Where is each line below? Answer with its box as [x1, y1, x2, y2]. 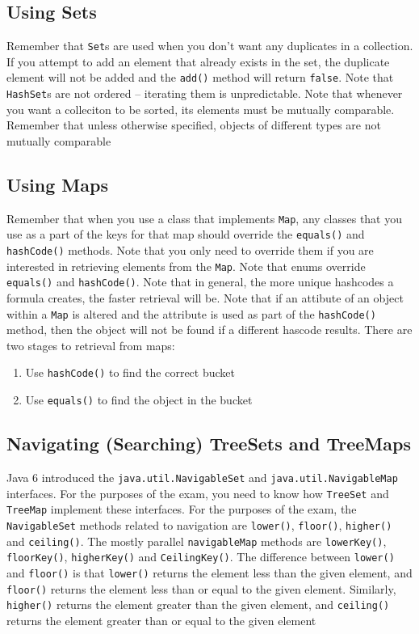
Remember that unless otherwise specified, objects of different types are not [6, 116, 381, 133]
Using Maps [6, 171, 108, 197]
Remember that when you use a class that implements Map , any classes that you [6, 209, 403, 226]
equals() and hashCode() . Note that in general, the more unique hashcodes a [6, 273, 394, 290]
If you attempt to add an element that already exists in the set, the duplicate [6, 53, 390, 70]
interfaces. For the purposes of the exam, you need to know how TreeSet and [6, 484, 389, 501]
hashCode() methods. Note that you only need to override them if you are [6, 242, 374, 259]
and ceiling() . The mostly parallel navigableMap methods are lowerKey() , [6, 532, 387, 549]
